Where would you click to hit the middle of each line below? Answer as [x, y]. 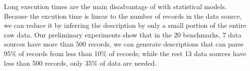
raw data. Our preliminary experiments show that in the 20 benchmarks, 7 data [123, 34]
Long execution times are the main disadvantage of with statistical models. [116, 6]
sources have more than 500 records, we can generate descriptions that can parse [124, 44]
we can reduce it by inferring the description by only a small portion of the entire [125, 25]
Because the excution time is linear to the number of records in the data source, [123, 16]
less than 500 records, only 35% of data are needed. [80, 63]
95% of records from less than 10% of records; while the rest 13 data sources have [125, 53]
